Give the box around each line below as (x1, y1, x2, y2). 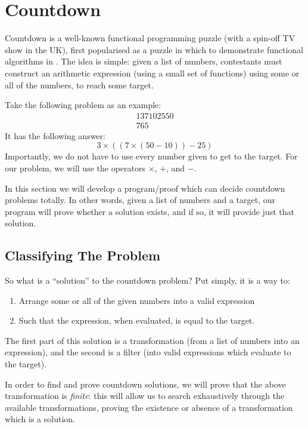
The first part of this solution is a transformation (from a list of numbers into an (5, 334, 300, 346)
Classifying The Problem (5, 246, 161, 265)
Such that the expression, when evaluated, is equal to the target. (18, 314, 255, 327)
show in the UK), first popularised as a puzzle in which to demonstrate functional (5, 43, 304, 56)
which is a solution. (5, 413, 75, 425)
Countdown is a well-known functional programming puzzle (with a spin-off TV (5, 32, 295, 44)
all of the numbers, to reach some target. (5, 78, 154, 91)
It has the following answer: (5, 129, 105, 142)
